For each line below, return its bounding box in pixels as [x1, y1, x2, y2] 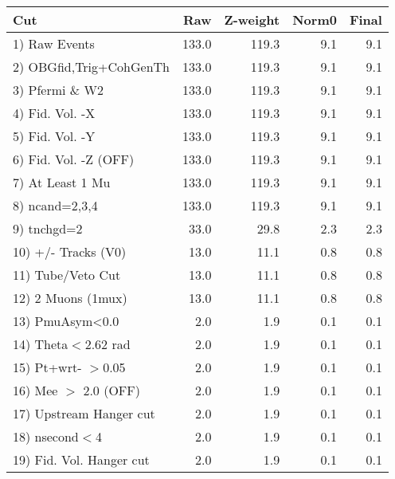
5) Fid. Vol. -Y [13, 127, 96, 145]
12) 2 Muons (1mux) [13, 289, 127, 307]
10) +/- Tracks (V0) [13, 242, 127, 261]
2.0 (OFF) [83, 381, 140, 399]
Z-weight [224, 10, 280, 29]
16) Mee [13, 381, 58, 399]
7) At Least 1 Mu [13, 173, 111, 191]
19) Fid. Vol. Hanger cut [13, 450, 150, 469]
